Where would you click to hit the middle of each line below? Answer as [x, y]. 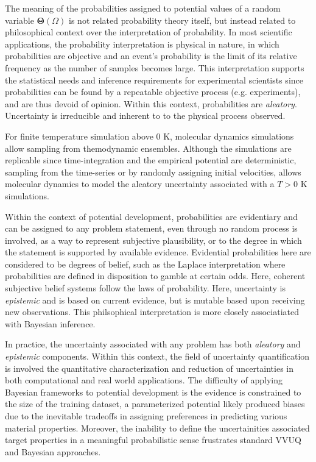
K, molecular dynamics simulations [229, 136]
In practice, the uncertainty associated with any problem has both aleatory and [153, 344]
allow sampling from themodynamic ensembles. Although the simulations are [148, 148]
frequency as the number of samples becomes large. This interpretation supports [155, 67]
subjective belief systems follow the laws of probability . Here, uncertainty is [146, 288]
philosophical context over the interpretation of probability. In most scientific [149, 32]
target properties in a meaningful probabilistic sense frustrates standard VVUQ [153, 440]
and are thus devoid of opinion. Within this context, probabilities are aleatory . [151, 103]
